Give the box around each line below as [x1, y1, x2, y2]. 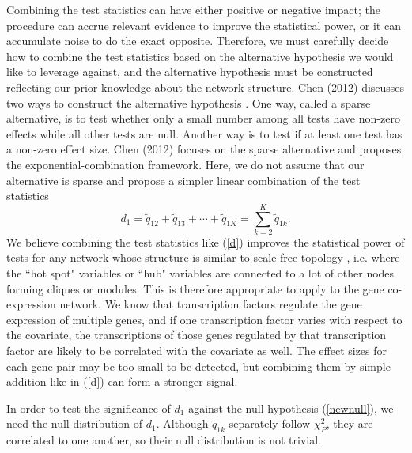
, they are [326, 415, 373, 432]
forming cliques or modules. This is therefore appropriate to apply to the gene [6, 280, 384, 296]
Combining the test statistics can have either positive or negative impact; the [6, 2, 380, 17]
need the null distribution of [6, 415, 143, 432]
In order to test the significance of [6, 399, 171, 416]
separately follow [229, 415, 311, 432]
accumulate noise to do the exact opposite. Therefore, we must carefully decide [6, 32, 389, 49]
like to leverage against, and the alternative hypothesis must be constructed [6, 63, 373, 80]
